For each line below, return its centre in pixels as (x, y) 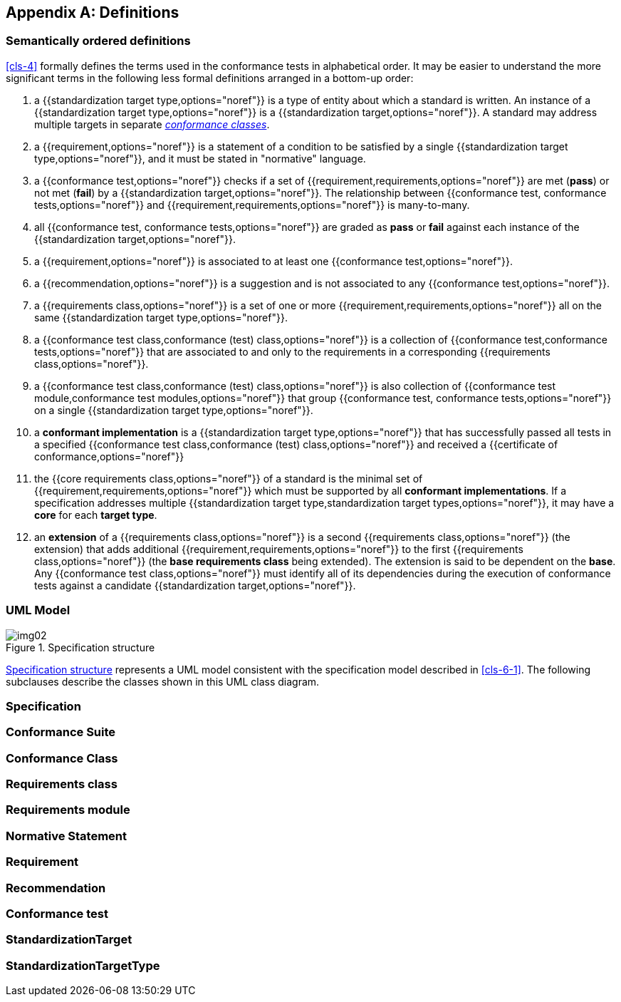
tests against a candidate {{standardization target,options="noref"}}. (195, 585)
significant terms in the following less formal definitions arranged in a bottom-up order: (210, 78)
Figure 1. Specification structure (80, 647)
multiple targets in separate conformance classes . (152, 124)
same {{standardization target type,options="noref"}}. (161, 317)
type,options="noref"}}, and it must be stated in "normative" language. (200, 158)
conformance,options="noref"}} (109, 456)
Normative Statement (66, 836)
